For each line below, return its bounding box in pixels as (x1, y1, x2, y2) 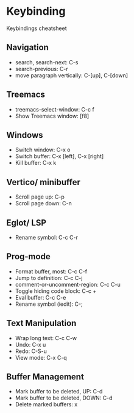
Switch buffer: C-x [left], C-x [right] (15, 153, 104, 160)
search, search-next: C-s (15, 58, 79, 66)
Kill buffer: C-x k (15, 159, 57, 167)
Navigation (6, 42, 49, 53)
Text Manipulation (6, 318, 77, 328)
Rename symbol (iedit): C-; (15, 300, 83, 308)
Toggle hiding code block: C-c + (15, 287, 97, 295)
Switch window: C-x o (15, 146, 71, 154)
